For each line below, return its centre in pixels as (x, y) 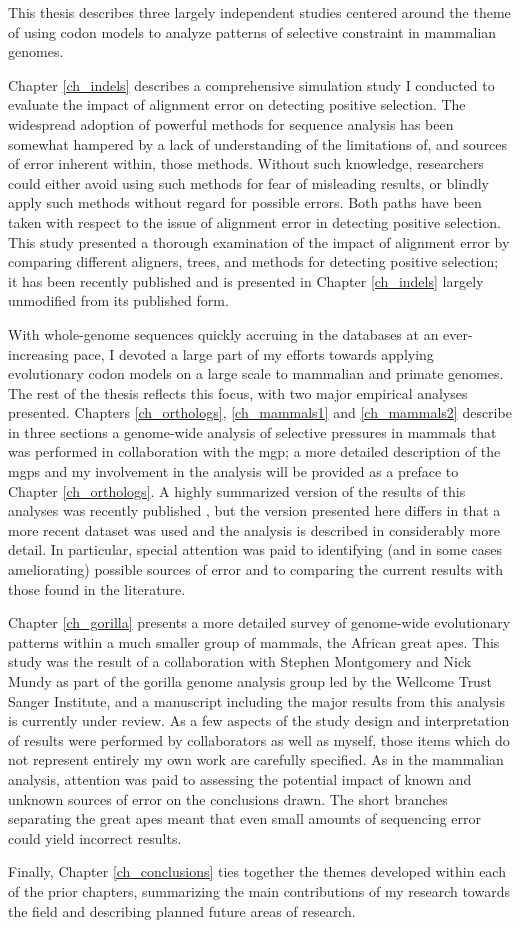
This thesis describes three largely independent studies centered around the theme (259, 12)
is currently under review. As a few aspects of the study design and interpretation (259, 720)
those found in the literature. (97, 588)
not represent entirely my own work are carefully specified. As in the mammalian (256, 759)
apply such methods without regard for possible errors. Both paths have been (245, 202)
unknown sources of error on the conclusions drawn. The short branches (228, 798)
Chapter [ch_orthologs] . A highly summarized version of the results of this (237, 490)
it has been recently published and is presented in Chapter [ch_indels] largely (246, 280)
